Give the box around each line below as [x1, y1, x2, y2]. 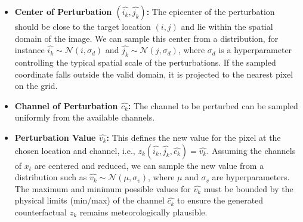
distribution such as [14, 171, 87, 183]
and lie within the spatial [181, 20, 273, 32]
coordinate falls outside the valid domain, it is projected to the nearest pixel [14, 67, 293, 80]
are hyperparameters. [212, 171, 290, 183]
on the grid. [14, 79, 58, 92]
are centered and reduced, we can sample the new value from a [34, 159, 264, 171]
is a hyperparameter [218, 44, 292, 56]
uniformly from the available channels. [14, 111, 155, 124]
